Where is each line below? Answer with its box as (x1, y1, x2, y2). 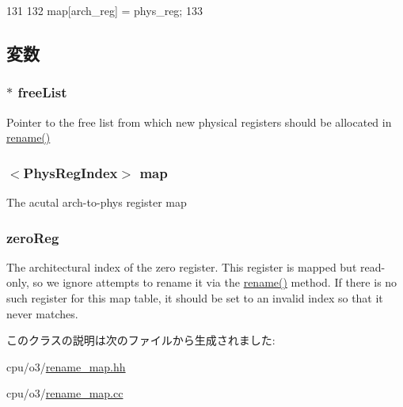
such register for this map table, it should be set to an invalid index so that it (6, 290, 383, 306)
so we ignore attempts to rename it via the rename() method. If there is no (32, 274, 397, 291)
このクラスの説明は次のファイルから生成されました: (6, 332, 276, 348)
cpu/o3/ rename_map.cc (6, 385, 124, 401)
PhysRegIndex (23, 162, 118, 182)
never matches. (6, 305, 78, 321)
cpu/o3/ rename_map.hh (6, 358, 126, 375)
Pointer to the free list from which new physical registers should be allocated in (6, 113, 392, 130)
